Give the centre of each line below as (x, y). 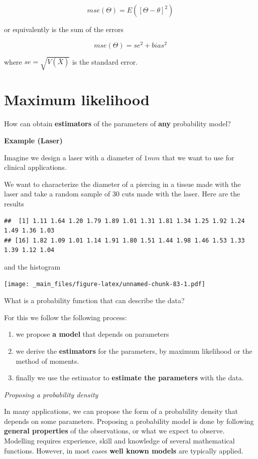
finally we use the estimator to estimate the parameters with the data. (130, 378)
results (14, 203)
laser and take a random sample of (57, 194)
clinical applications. (35, 167)
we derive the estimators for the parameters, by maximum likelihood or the (134, 351)
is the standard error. (105, 61)
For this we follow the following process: (66, 317)
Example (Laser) (33, 140)
